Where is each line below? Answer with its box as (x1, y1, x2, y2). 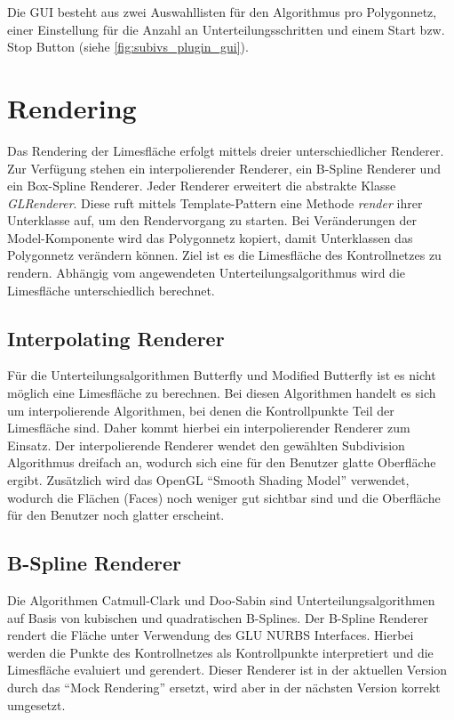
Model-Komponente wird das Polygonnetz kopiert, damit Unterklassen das (7, 228, 413, 247)
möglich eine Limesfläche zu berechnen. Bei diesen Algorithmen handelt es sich (7, 384, 436, 402)
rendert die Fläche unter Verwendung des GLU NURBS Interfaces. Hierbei (7, 626, 414, 644)
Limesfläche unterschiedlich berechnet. (7, 280, 215, 299)
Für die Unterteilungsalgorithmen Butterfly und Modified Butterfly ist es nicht (7, 366, 436, 384)
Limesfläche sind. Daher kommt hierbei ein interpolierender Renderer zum (7, 418, 410, 437)
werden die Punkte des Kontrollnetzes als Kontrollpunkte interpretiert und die (7, 643, 434, 661)
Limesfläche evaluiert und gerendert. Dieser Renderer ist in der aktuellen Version (7, 660, 448, 679)
